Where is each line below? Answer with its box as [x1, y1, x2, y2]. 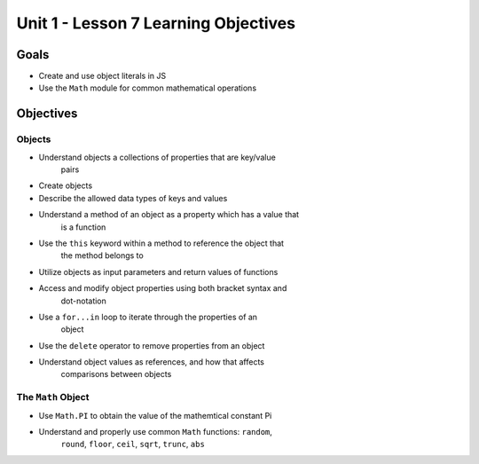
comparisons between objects [60, 369, 172, 380]
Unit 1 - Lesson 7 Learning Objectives [16, 13, 296, 33]
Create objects [38, 180, 93, 191]
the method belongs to [60, 250, 144, 261]
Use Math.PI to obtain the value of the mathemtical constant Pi [38, 410, 272, 421]
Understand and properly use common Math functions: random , [38, 427, 272, 436]
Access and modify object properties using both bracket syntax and [38, 283, 287, 294]
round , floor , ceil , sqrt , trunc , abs [60, 439, 206, 450]
